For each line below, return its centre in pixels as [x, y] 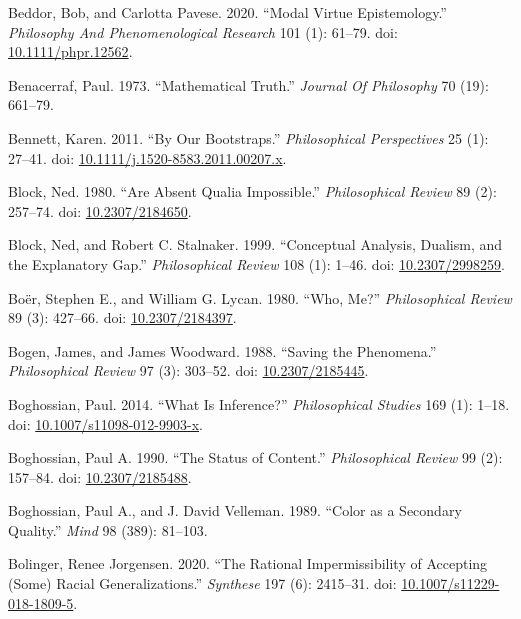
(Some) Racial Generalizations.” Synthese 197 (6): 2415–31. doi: [202, 583]
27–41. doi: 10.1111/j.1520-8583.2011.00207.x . [147, 157]
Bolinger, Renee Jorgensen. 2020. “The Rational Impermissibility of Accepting [248, 563]
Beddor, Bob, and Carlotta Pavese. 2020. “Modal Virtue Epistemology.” [227, 12]
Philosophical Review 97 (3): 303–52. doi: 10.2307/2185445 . [188, 370]
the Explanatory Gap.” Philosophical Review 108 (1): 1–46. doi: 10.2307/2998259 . [256, 263]
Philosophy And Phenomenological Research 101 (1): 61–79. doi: [203, 31]
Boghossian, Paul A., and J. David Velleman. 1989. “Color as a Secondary [235, 510]
